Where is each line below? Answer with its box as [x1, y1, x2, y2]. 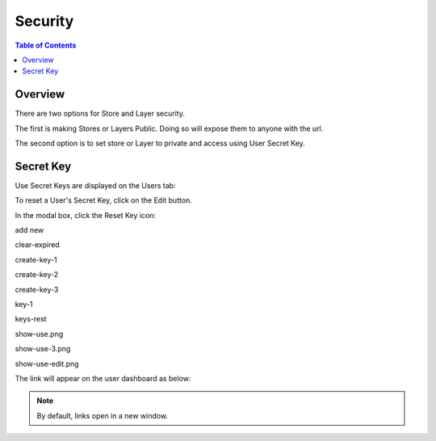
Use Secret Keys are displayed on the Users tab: [15, 180, 177, 190]
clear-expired [15, 240, 60, 250]
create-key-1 [15, 254, 57, 264]
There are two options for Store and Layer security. [15, 109, 186, 119]
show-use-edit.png [15, 359, 80, 368]
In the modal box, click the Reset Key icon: [15, 210, 157, 220]
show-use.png [15, 329, 64, 338]
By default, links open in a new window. [36, 410, 169, 420]
